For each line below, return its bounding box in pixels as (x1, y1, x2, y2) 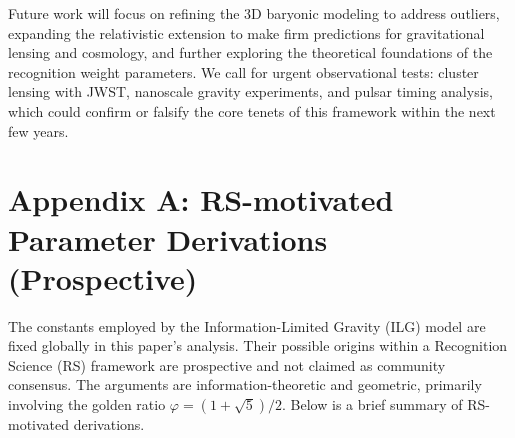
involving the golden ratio (8, 394, 166, 415)
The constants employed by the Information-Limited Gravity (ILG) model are (8, 315, 486, 336)
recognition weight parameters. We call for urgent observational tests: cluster (8, 61, 479, 82)
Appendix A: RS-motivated (8, 179, 394, 220)
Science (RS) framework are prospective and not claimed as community (8, 354, 446, 375)
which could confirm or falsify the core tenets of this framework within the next (8, 100, 496, 121)
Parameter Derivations (8, 218, 328, 259)
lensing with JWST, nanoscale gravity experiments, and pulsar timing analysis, (8, 81, 493, 102)
